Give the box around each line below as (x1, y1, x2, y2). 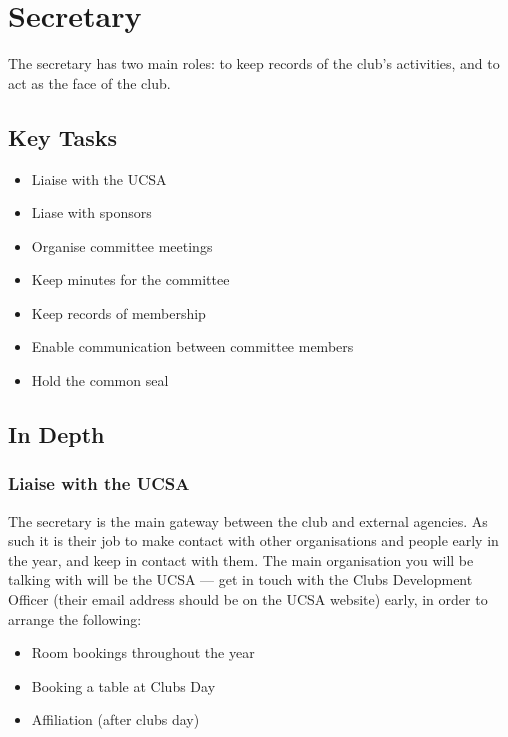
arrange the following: (8, 608, 142, 629)
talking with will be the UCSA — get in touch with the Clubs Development (8, 569, 473, 590)
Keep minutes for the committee (31, 269, 230, 290)
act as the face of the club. (8, 72, 171, 93)
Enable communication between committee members (31, 336, 354, 357)
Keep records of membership (31, 302, 206, 323)
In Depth (8, 419, 105, 450)
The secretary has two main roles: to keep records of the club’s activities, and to (8, 53, 500, 74)
